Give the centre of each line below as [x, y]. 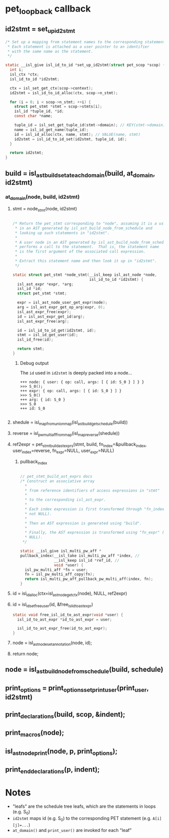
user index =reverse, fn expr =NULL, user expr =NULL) [63, 451]
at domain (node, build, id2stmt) [43, 197]
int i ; [17, 70]
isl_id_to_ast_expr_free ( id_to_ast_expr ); [62, 629]
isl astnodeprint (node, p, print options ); [61, 752]
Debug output [34, 363]
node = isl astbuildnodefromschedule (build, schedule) [84, 670]
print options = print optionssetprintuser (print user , [77, 689]
